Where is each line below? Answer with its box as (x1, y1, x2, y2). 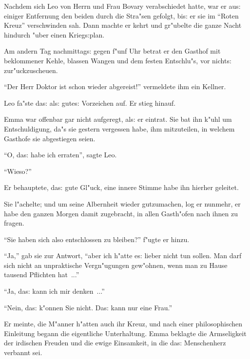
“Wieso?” (4, 166, 32, 176)
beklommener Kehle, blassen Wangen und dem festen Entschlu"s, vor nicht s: (4, 55, 231, 65)
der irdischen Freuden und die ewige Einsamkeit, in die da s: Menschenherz (4, 338, 226, 348)
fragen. (4, 218, 24, 228)
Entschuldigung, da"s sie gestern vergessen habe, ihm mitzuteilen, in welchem (4, 123, 235, 133)
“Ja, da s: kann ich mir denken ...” (4, 286, 105, 296)
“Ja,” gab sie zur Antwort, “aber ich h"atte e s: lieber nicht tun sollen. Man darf (4, 250, 242, 261)
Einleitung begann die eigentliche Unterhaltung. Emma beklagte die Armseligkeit (4, 328, 247, 338)
